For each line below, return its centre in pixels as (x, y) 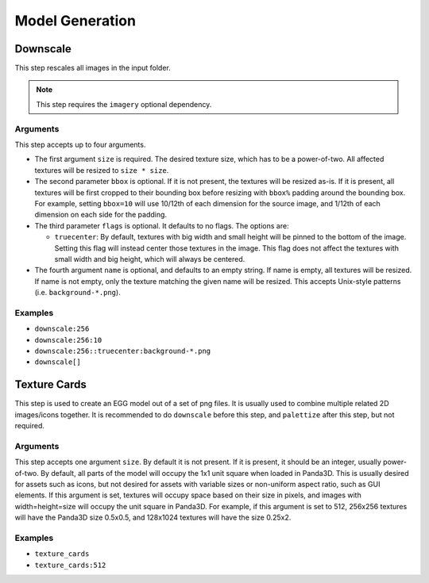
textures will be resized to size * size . (102, 170)
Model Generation (75, 21)
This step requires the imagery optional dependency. (124, 104)
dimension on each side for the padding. (100, 215)
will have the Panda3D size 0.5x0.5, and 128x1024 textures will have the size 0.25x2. (153, 518)
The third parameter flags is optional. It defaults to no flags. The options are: (162, 225)
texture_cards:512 (70, 565)
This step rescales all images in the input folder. (93, 68)
